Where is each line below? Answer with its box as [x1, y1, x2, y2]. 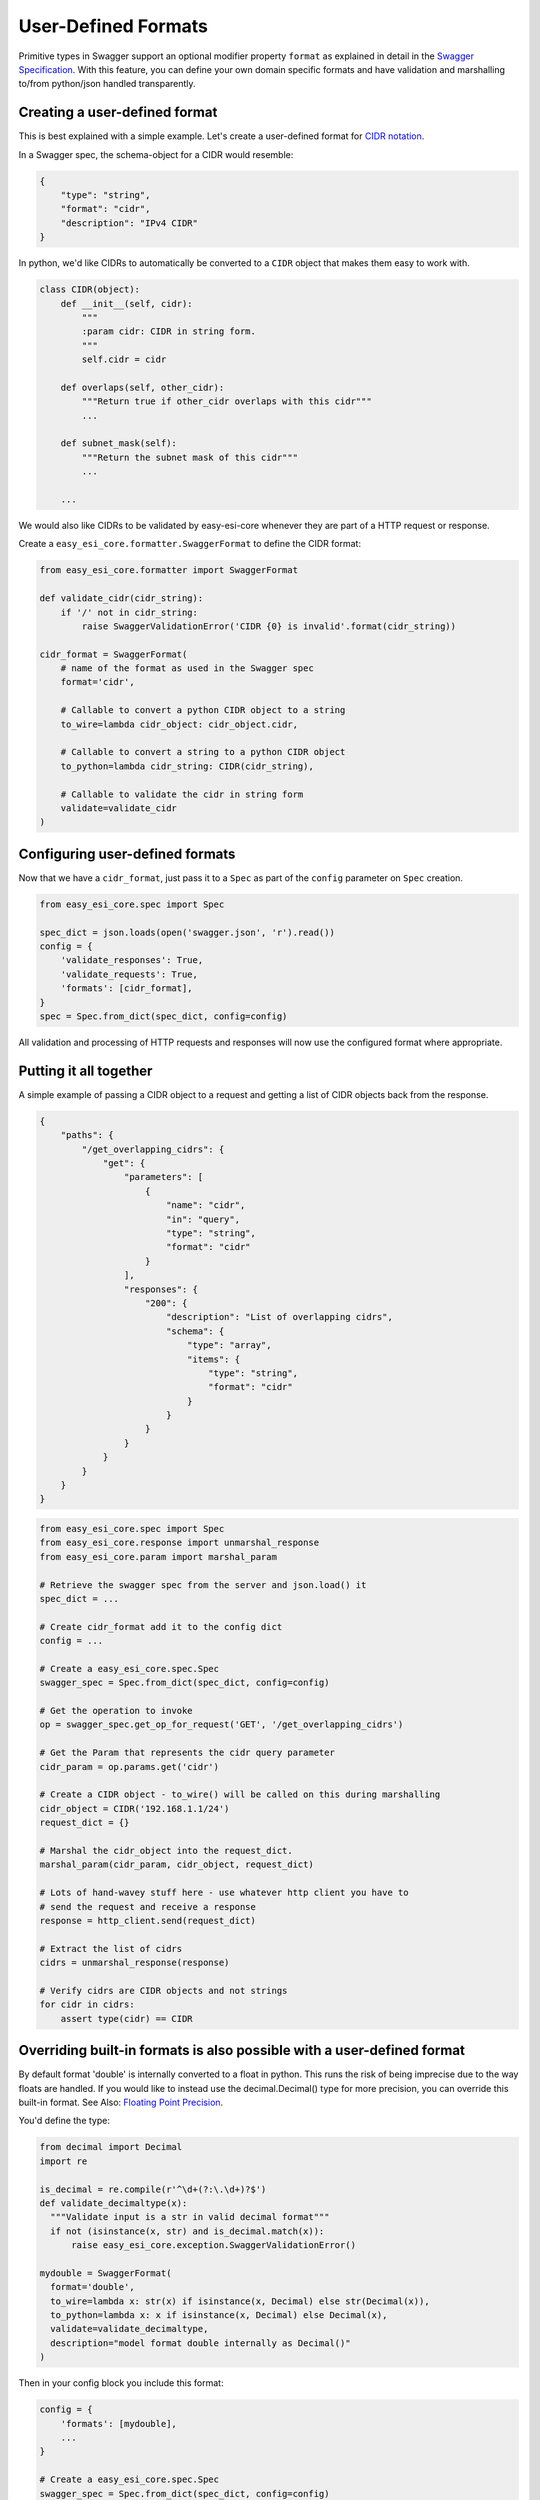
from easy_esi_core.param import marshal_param [39, 1551, 277, 1562]
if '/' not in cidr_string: [60, 606, 199, 618]
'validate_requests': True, [60, 968, 199, 980]
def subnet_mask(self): [60, 438, 177, 449]
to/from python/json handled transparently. [18, 78, 196, 90]
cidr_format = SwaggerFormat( [39, 648, 188, 660]
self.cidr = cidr [81, 354, 167, 365]
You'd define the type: [18, 2115, 110, 2127]
